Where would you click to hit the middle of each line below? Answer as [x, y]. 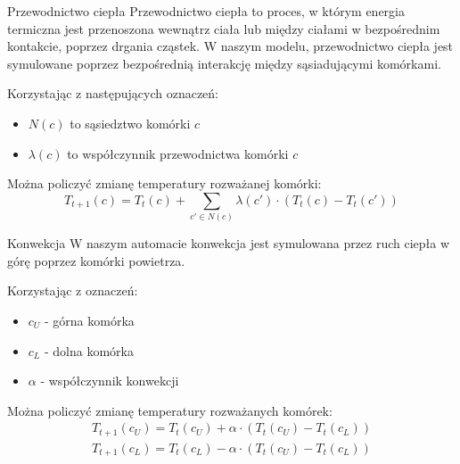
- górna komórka [90, 320]
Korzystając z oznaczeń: [73, 290]
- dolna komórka [89, 350]
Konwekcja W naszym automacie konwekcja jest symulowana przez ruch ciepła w [229, 243]
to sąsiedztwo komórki [130, 123]
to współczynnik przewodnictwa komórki [178, 153]
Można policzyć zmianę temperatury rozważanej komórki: [164, 183]
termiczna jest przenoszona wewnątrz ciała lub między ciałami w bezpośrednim [224, 28]
